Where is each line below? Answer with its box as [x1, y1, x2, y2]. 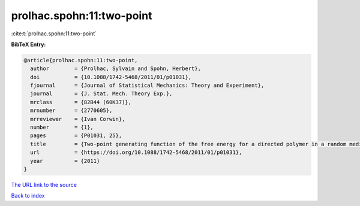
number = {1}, [30, 124, 94, 131]
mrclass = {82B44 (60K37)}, [30, 99, 132, 105]
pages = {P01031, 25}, [30, 132, 122, 139]
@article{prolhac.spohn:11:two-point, [23, 57, 138, 63]
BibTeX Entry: [11, 41, 46, 48]
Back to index [11, 192, 45, 199]
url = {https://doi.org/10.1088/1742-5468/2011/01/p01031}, [30, 149, 242, 156]
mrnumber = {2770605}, [30, 107, 113, 114]
